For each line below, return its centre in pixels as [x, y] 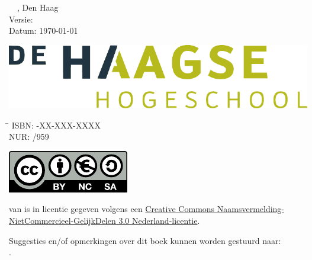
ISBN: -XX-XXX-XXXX [56, 125]
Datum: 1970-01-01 [44, 31]
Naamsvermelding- [251, 209]
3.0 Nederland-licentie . [159, 220]
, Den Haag [38, 7]
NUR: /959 [29, 137]
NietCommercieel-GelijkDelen [62, 220]
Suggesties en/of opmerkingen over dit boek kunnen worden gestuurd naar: [145, 240]
